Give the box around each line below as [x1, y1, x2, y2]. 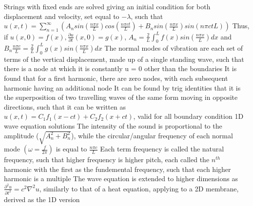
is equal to [56, 144, 87, 154]
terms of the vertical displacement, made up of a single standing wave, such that [4, 54, 244, 64]
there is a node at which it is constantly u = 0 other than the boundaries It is [4, 63, 237, 74]
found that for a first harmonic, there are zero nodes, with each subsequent [4, 73, 228, 83]
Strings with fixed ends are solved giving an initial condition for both [4, 1, 211, 11]
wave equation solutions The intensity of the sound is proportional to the [4, 120, 222, 131]
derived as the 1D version [4, 194, 80, 204]
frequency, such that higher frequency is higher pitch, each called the [4, 154, 210, 165]
